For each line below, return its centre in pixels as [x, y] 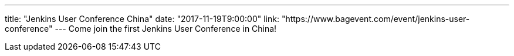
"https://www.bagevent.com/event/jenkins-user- [376, 19]
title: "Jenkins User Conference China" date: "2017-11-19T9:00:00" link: [142, 19]
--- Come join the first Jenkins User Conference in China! [166, 29]
